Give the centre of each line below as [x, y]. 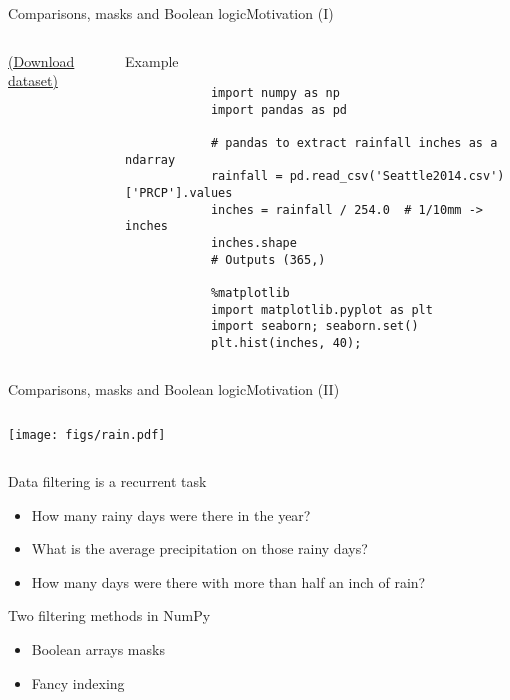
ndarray [150, 159]
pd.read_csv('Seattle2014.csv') [397, 176]
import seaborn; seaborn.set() [314, 326]
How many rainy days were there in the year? [171, 514]
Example [152, 60]
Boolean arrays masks [98, 648]
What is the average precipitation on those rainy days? [199, 548]
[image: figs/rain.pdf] [87, 435]
